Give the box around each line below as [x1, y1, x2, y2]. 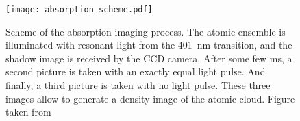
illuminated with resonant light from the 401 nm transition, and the [5, 38, 292, 52]
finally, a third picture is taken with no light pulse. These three [5, 78, 271, 92]
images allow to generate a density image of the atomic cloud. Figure [5, 91, 295, 105]
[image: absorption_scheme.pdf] [5, 5, 153, 14]
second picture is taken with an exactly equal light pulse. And [5, 64, 266, 79]
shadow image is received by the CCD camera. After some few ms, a [5, 51, 292, 65]
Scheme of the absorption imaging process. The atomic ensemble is [5, 24, 286, 38]
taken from [5, 105, 51, 119]
